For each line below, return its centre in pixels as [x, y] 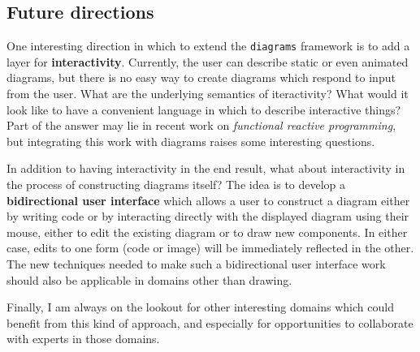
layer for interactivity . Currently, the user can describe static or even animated [208, 61]
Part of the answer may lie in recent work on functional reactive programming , [201, 125]
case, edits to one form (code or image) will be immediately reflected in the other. [210, 248]
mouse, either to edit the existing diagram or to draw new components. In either [207, 232]
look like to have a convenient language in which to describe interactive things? [204, 109]
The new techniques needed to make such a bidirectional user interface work [196, 263]
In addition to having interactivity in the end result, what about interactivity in [206, 168]
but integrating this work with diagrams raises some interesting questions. [191, 141]
